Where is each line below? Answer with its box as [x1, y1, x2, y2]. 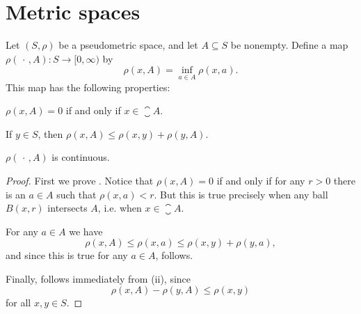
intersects [47, 201, 88, 215]
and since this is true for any [6, 248, 128, 262]
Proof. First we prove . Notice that [6, 173, 154, 187]
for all [6, 295, 31, 310]
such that [56, 187, 97, 201]
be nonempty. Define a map [230, 38, 348, 52]
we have [69, 223, 103, 238]
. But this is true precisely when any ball [154, 187, 328, 201]
